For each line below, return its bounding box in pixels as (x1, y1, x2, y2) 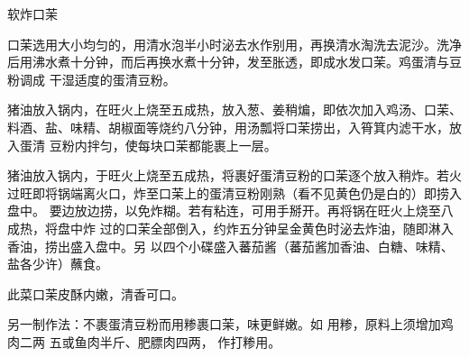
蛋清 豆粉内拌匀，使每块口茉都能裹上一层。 (19, 135, 277, 154)
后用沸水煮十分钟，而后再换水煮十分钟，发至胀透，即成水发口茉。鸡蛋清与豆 (7, 52, 462, 71)
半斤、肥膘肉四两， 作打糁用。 (99, 332, 281, 351)
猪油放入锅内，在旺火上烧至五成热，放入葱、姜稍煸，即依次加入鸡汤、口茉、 (7, 100, 462, 119)
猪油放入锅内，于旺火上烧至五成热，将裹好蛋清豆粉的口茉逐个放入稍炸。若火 (7, 166, 462, 185)
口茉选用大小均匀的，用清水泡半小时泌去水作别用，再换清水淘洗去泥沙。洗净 (7, 34, 462, 53)
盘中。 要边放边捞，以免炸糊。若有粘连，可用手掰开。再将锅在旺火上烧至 (7, 201, 441, 220)
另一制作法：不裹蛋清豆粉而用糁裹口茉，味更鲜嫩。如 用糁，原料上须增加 (7, 315, 441, 334)
